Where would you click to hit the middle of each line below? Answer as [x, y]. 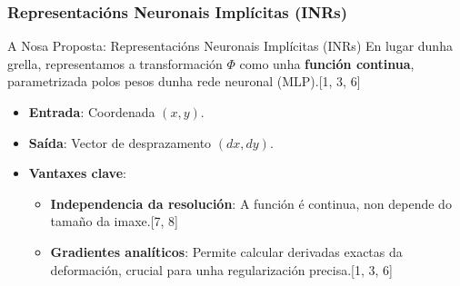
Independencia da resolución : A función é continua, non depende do [251, 203]
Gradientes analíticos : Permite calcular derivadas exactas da [226, 251]
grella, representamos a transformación [115, 63]
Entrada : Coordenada [92, 112]
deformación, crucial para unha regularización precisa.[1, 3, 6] [221, 269]
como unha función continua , [327, 63]
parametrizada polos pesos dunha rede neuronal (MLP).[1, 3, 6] [184, 81]
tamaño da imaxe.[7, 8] [114, 221]
